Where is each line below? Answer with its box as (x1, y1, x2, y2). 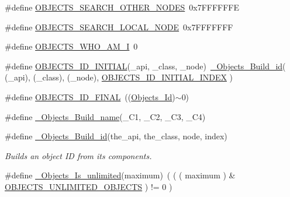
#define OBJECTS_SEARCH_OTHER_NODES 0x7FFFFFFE (5, 1, 240, 13)
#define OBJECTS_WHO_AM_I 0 (5, 40, 138, 52)
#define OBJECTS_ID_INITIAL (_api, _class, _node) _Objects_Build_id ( (5, 59, 286, 72)
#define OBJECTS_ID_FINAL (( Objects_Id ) (5, 90, 175, 103)
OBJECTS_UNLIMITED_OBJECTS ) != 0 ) (5, 180, 172, 192)
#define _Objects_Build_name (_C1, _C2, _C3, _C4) (5, 110, 206, 122)
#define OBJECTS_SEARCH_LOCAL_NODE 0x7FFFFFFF (5, 20, 233, 33)
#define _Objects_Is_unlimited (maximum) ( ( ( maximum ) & (5, 169, 236, 181)
